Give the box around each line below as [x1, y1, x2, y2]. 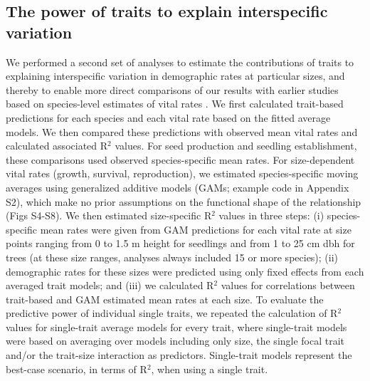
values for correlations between [221, 278, 355, 293]
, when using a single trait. [151, 361, 268, 376]
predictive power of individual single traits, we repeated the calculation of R [6, 306, 338, 320]
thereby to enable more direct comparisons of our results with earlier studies [6, 82, 339, 97]
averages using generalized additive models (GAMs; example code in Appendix [6, 179, 349, 194]
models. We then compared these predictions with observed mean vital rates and [6, 124, 358, 139]
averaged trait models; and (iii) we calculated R [6, 278, 214, 293]
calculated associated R [6, 138, 108, 153]
